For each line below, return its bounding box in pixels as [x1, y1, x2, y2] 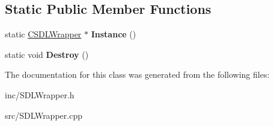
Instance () [91, 28, 136, 40]
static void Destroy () [5, 48, 89, 60]
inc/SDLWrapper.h [5, 88, 75, 101]
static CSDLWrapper [5, 28, 82, 40]
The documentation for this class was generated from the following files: [5, 68, 270, 81]
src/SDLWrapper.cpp [5, 109, 82, 121]
